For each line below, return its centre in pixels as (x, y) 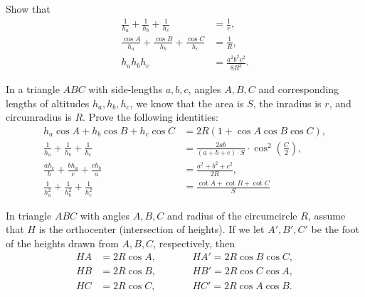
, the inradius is (287, 103)
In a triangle (33, 89)
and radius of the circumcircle (232, 215)
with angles (105, 215)
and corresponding (299, 89)
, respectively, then (194, 243)
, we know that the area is (187, 103)
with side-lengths (125, 89)
